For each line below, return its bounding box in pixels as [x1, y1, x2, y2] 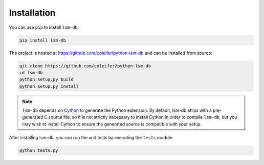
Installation [9, 7, 56, 18]
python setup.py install [19, 83, 79, 89]
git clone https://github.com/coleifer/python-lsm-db [19, 63, 151, 68]
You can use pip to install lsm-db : [9, 24, 79, 30]
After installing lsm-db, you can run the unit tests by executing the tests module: [9, 135, 174, 141]
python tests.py [19, 148, 59, 153]
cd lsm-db [19, 70, 43, 75]
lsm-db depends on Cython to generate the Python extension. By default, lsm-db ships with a [22, 107, 212, 113]
